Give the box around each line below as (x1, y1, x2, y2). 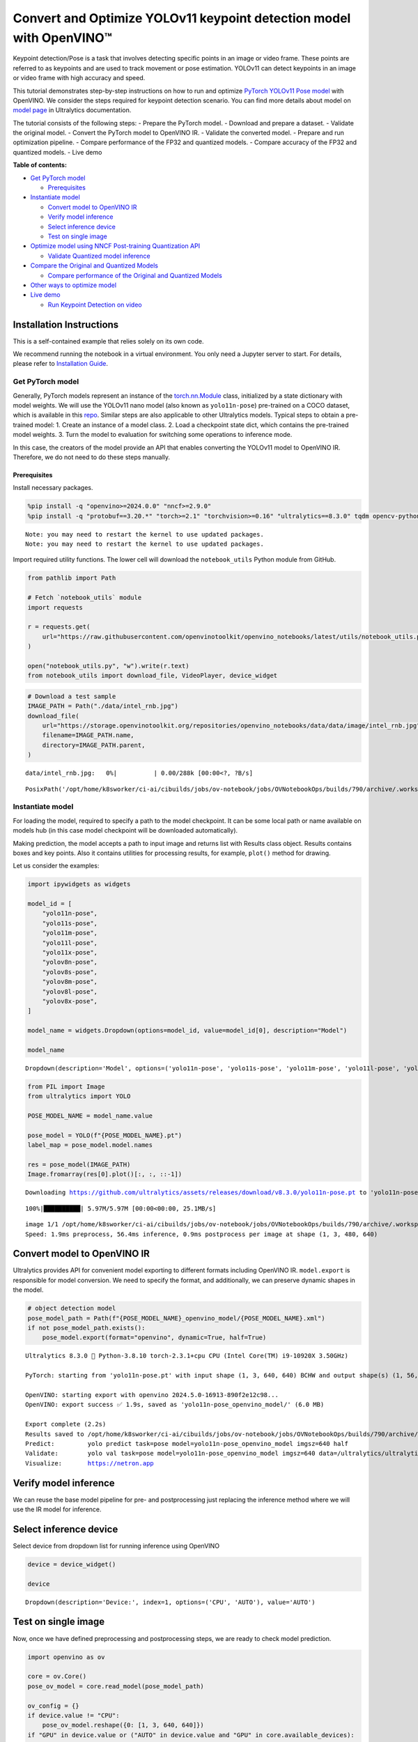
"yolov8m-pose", (42, 978, 98, 986)
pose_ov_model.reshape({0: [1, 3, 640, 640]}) (42, 1721, 205, 1729)
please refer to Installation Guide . (13, 360, 108, 368)
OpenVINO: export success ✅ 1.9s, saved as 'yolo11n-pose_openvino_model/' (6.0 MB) (25, 1401, 325, 1409)
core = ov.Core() (27, 1672, 87, 1681)
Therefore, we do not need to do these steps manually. (13, 453, 171, 461)
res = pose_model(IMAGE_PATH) (27, 1161, 131, 1169)
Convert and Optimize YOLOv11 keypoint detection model (13, 10, 351, 26)
